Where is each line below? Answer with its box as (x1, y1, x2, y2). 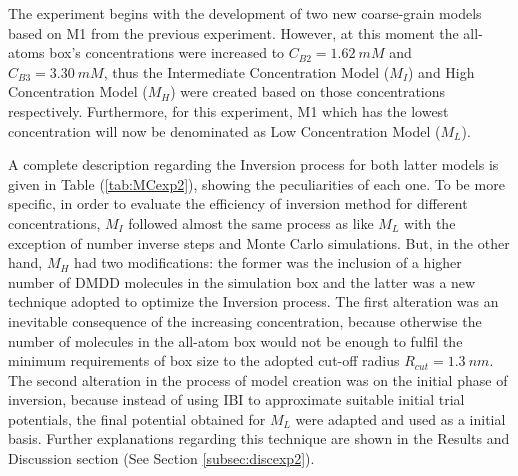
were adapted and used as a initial (295, 408, 506, 429)
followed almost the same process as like (128, 212, 374, 233)
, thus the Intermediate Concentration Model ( (103, 61, 390, 82)
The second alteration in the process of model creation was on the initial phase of (8, 369, 508, 390)
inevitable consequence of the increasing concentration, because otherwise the (8, 310, 482, 331)
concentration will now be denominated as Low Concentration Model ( (8, 120, 441, 141)
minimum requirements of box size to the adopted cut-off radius (8, 350, 400, 371)
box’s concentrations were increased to (49, 42, 285, 63)
